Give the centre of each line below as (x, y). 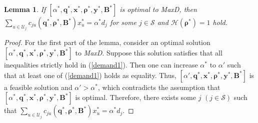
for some (123, 22)
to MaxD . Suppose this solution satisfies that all (149, 53)
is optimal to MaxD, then (158, 9)
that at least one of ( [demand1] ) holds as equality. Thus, (90, 75)
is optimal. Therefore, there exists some (135, 97)
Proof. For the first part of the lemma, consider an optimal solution (107, 42)
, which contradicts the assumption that (159, 87)
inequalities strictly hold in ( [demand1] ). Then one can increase (101, 65)
